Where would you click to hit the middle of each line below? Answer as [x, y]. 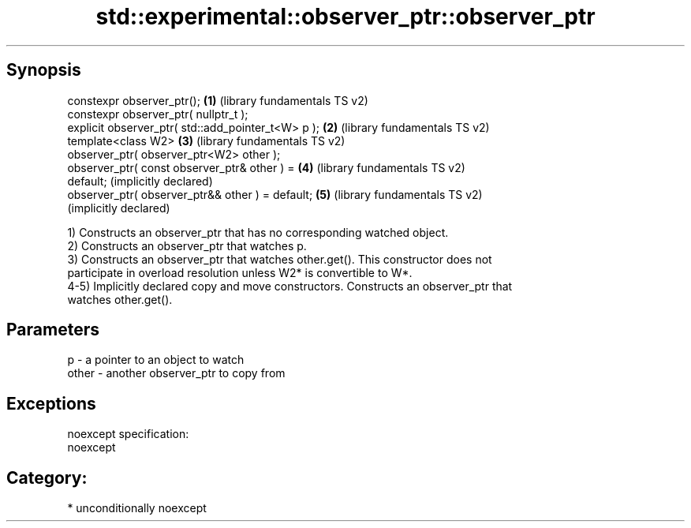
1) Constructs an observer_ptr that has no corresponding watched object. [258, 232]
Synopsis [44, 70]
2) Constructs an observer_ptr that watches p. [187, 245]
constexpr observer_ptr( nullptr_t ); [158, 114]
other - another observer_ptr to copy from [176, 373]
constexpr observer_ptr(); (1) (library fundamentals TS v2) [218, 100]
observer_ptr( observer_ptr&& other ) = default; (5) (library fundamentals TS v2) [275, 194]
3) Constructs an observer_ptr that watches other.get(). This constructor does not [280, 259]
